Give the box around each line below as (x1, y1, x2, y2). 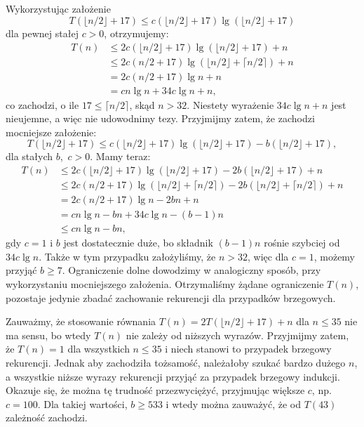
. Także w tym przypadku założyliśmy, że (39, 249, 216, 263)
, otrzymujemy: (104, 25, 169, 40)
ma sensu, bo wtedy (6, 327, 91, 342)
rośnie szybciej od (264, 235, 340, 250)
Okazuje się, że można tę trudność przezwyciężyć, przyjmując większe (6, 383, 305, 398)
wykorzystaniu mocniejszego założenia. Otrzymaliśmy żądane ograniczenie (6, 277, 324, 291)
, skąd (129, 97, 155, 112)
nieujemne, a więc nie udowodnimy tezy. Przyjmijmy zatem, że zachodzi (6, 111, 315, 126)
